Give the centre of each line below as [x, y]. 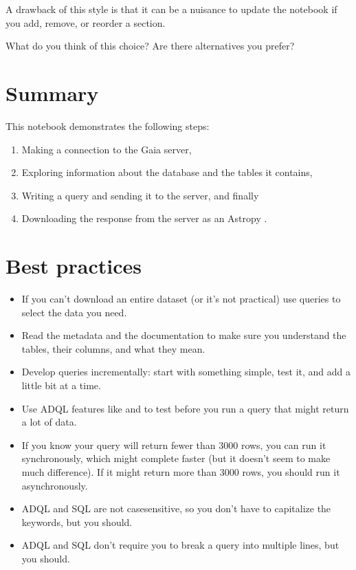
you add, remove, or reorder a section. [86, 22]
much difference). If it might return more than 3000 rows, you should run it [181, 471]
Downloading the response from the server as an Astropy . [144, 218]
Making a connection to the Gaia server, [107, 149]
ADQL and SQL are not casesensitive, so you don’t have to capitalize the [176, 508]
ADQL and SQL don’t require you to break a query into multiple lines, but [180, 545]
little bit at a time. [61, 385]
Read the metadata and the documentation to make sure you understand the [184, 335]
